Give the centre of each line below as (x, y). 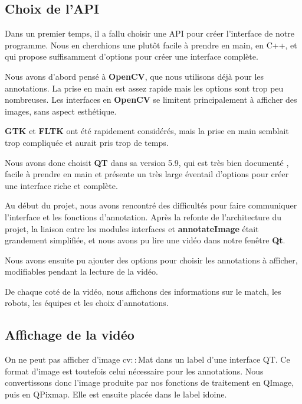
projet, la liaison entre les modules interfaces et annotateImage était (132, 228)
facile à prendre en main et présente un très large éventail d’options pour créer (147, 174)
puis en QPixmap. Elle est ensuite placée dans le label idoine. (116, 394)
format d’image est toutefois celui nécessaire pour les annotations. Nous (134, 371)
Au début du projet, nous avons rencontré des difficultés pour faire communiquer (151, 205)
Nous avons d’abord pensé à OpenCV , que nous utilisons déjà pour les (134, 76)
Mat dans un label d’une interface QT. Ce (214, 359)
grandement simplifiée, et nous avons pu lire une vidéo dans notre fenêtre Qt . (145, 240)
